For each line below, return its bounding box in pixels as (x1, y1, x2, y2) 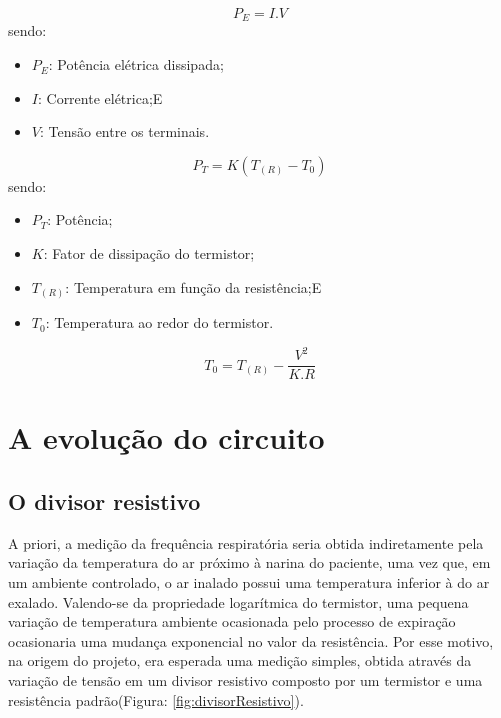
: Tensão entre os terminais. (39, 121, 210, 142)
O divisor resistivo (8, 486, 201, 517)
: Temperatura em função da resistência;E (65, 276, 322, 297)
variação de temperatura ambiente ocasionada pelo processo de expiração (8, 611, 456, 632)
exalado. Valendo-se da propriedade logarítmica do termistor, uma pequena (8, 591, 469, 612)
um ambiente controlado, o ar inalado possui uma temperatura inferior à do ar (8, 572, 490, 593)
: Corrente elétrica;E (37, 87, 163, 108)
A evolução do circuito (8, 417, 325, 458)
